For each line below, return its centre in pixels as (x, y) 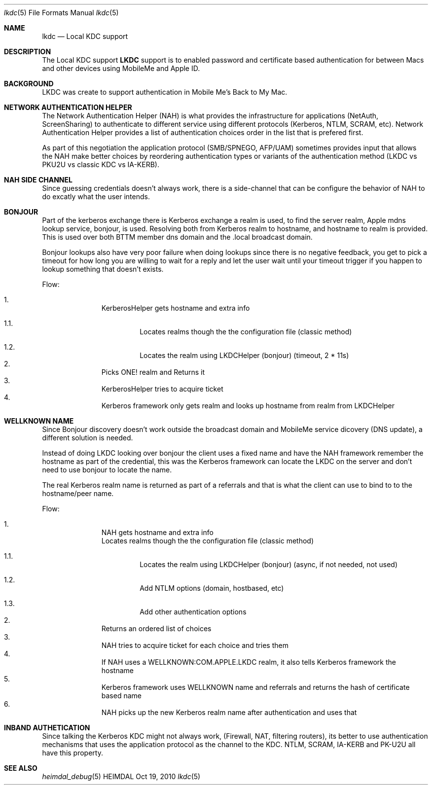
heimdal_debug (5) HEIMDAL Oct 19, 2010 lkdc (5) (121, 776)
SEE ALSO (21, 768)
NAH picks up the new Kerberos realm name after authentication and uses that (229, 712)
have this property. (72, 753)
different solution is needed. (88, 438)
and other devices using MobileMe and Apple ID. (121, 68)
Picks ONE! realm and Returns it (153, 372)
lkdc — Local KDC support (85, 36)
